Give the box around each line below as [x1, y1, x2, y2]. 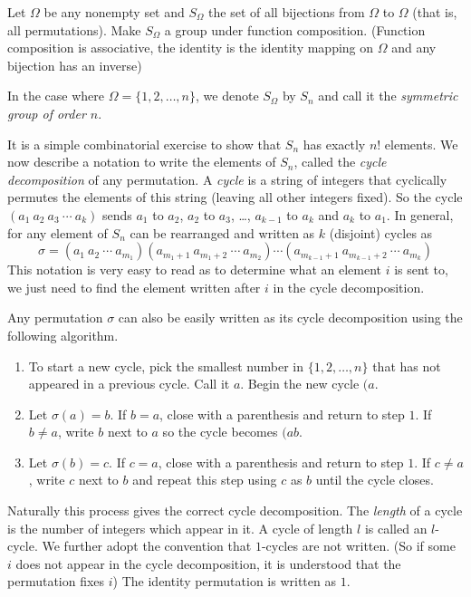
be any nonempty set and [43, 3, 185, 21]
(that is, [412, 3, 457, 21]
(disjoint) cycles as [329, 223, 433, 242]
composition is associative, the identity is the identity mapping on [7, 38, 374, 57]
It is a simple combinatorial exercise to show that [7, 134, 282, 153]
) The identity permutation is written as [112, 572, 336, 591]
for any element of [7, 223, 108, 242]
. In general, [386, 205, 454, 224]
